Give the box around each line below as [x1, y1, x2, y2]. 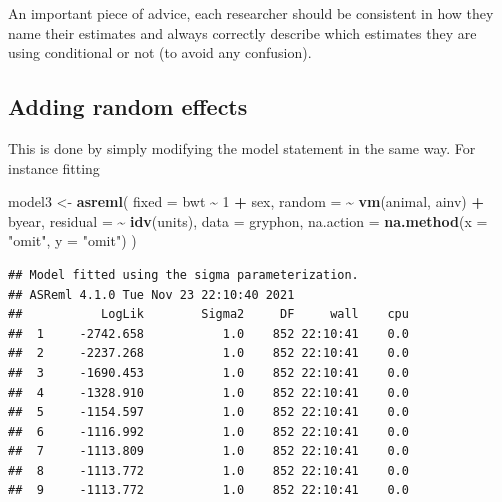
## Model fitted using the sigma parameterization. [8, 267, 359, 282]
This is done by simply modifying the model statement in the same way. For [8, 137, 476, 158]
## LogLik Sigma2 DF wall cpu [8, 307, 409, 322]
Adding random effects [8, 91, 248, 122]
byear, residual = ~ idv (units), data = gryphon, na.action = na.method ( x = [8, 210, 488, 231]
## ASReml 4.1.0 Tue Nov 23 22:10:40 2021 [8, 287, 295, 302]
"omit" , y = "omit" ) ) [8, 230, 137, 251]
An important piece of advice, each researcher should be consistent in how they [8, 3, 494, 23]
